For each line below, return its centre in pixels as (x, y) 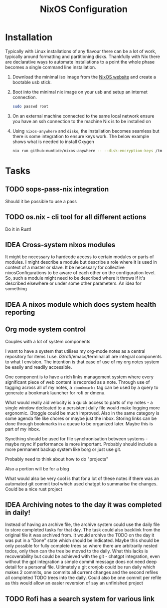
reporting (20, 312)
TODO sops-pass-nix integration (57, 189)
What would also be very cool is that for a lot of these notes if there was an (82, 478)
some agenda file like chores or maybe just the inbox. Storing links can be (81, 418)
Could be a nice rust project (34, 489)
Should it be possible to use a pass (41, 201)
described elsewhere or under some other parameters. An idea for (73, 283)
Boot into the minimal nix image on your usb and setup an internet (80, 92)
